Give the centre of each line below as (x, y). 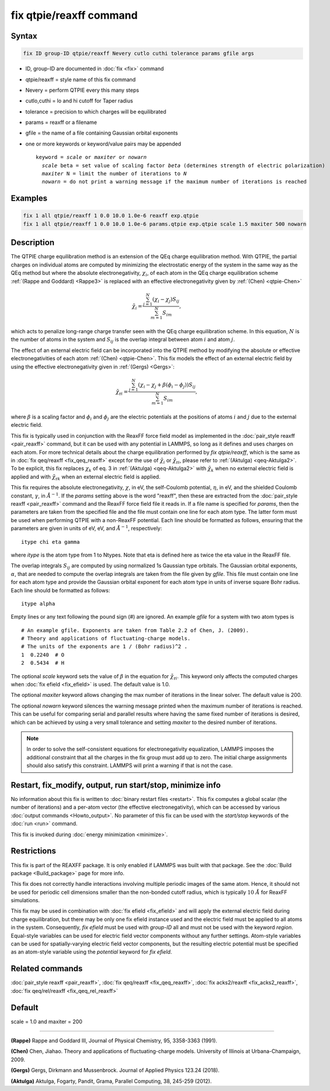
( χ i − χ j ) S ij (166, 300)
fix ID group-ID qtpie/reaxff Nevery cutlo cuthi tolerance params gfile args (138, 53)
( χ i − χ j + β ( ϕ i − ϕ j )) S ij (167, 385)
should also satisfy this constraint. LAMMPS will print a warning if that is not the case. (130, 765)
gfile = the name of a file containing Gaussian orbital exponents (102, 133)
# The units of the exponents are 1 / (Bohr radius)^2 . (105, 647)
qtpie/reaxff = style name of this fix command (81, 80)
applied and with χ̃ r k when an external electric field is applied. (86, 477)
